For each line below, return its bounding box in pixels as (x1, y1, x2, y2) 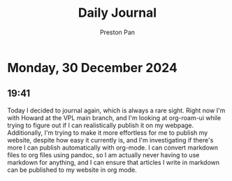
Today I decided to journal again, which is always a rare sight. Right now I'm (7, 106, 226, 115)
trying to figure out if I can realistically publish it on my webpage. (7, 121, 194, 129)
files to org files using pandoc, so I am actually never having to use (7, 150, 200, 159)
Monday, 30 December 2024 (7, 59, 178, 75)
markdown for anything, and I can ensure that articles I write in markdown (7, 158, 220, 166)
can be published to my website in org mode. (7, 166, 138, 174)
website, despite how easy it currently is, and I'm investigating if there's (7, 136, 214, 144)
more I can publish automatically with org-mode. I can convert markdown (7, 143, 219, 152)
